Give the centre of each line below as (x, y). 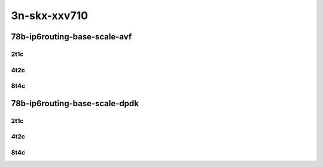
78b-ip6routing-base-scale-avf (71, 37)
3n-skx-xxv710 (50, 16)
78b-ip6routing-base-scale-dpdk (75, 103)
